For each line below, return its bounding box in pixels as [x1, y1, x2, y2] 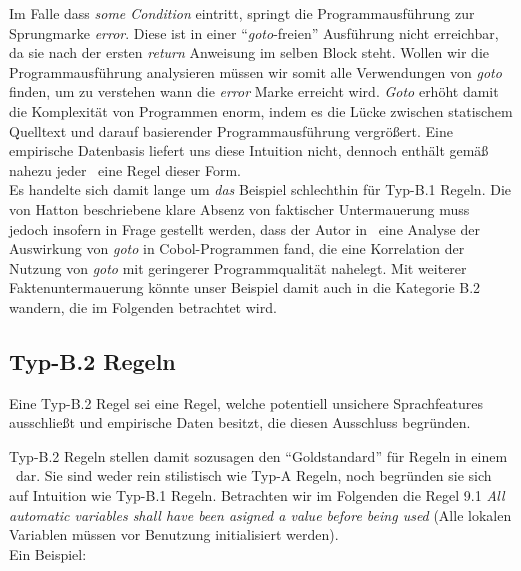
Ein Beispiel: [9, 543, 87, 564]
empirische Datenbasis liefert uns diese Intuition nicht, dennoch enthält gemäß [9, 140, 489, 161]
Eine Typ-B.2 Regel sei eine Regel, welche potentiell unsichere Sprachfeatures [9, 392, 483, 413]
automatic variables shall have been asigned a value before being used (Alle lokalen [9, 504, 512, 525]
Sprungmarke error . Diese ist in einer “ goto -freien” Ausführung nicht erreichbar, [9, 22, 499, 43]
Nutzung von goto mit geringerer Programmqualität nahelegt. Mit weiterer [9, 257, 467, 278]
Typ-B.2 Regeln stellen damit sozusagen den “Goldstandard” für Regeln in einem [9, 445, 508, 466]
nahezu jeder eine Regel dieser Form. [9, 159, 241, 180]
